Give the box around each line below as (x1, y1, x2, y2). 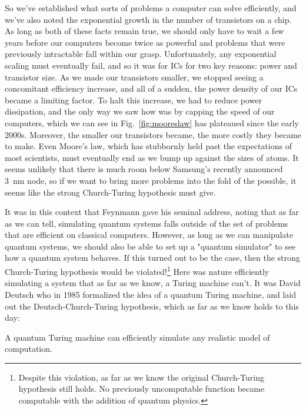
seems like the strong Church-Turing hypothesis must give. (5, 186, 216, 198)
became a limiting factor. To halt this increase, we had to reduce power (5, 93, 262, 106)
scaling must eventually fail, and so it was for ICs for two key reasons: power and (5, 59, 297, 71)
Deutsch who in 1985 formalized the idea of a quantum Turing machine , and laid (5, 288, 297, 300)
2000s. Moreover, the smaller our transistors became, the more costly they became (5, 128, 301, 140)
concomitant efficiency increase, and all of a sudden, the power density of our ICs (5, 82, 298, 95)
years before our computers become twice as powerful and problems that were (5, 36, 285, 48)
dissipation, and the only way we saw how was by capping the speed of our (5, 105, 275, 117)
